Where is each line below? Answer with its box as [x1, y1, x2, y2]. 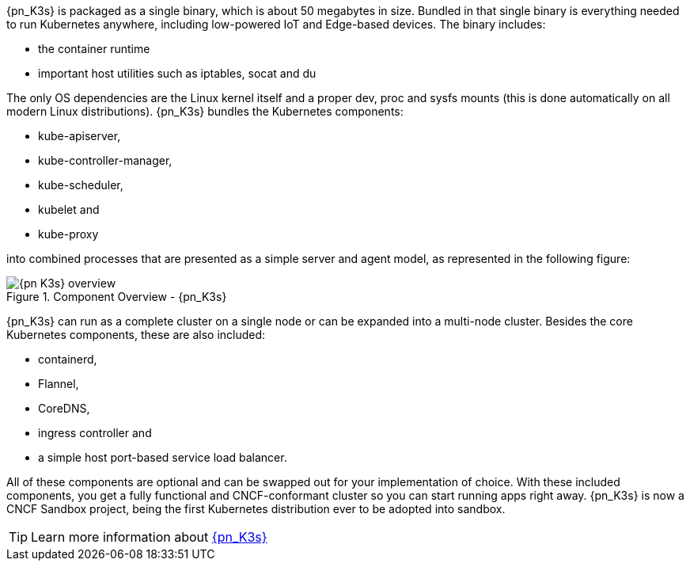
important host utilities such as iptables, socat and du [38, 67, 317, 80]
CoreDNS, [38, 401, 90, 415]
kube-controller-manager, [38, 154, 172, 167]
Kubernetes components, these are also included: [6, 328, 266, 341]
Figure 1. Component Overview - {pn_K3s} [6, 290, 227, 303]
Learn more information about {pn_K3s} [31, 529, 267, 545]
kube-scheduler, [38, 178, 123, 192]
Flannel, [38, 377, 79, 390]
